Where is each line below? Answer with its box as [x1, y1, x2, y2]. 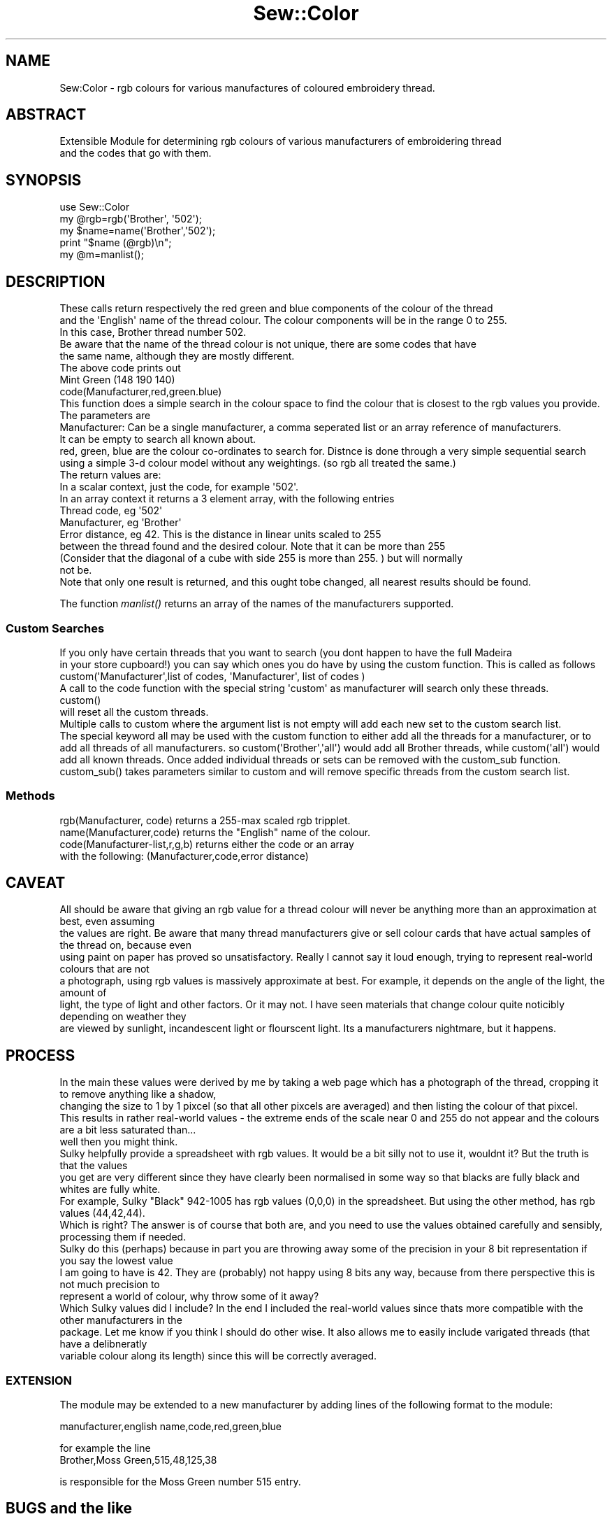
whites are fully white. [59, 1183, 161, 1196]
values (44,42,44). [59, 1207, 145, 1220]
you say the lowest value [59, 1255, 173, 1267]
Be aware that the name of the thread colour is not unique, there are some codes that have [59, 338, 476, 351]
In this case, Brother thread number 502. [59, 326, 247, 339]
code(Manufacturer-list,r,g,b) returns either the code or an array [59, 838, 354, 850]
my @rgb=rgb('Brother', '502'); [59, 213, 203, 225]
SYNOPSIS [6, 171, 82, 189]
